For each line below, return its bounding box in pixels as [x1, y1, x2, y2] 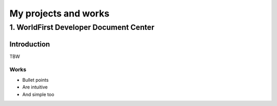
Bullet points [22, 77, 49, 83]
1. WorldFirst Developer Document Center [9, 23, 155, 32]
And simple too [22, 91, 54, 97]
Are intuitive [22, 84, 48, 90]
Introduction [9, 40, 50, 48]
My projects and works [9, 8, 110, 19]
